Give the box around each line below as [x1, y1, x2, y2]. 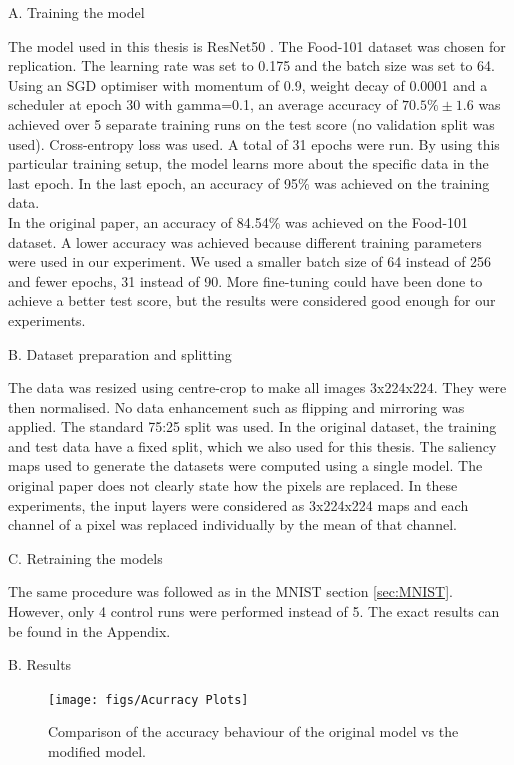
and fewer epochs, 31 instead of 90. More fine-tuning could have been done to [8, 270, 483, 291]
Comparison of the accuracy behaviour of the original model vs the [48, 721, 459, 742]
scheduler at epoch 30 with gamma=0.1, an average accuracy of [8, 94, 398, 115]
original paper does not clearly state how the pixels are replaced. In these [8, 475, 458, 496]
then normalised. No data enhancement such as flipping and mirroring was [8, 396, 465, 417]
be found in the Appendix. [8, 620, 171, 641]
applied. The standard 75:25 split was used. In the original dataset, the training [8, 416, 497, 437]
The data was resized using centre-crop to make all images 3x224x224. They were [8, 377, 507, 398]
